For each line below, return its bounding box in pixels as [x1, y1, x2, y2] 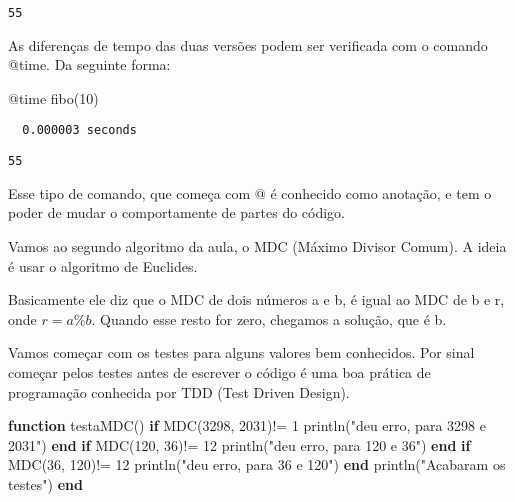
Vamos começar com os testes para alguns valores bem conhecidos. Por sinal [8, 342, 475, 363]
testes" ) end [8, 473, 83, 494]
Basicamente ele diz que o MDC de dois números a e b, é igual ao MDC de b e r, [8, 289, 505, 310]
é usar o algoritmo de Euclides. [8, 255, 198, 276]
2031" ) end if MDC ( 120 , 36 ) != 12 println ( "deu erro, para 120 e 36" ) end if [8, 434, 471, 455]
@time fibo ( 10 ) [8, 87, 99, 108]
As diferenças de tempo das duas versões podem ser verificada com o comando [8, 34, 488, 55]
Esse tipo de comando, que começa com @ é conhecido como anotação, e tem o [8, 182, 492, 203]
